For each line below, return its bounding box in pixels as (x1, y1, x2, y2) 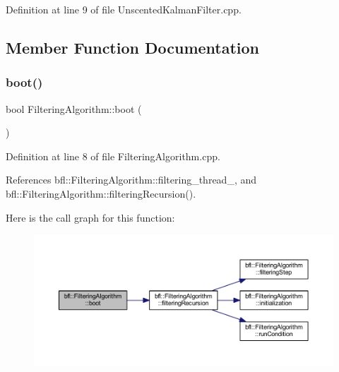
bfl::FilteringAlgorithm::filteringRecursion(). (6, 186, 196, 200)
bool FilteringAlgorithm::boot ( (6, 101, 142, 116)
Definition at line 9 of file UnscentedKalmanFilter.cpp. (6, 2, 242, 16)
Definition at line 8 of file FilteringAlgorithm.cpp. (6, 148, 220, 163)
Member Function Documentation (6, 36, 260, 58)
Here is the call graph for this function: (6, 210, 175, 224)
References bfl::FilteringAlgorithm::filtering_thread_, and (6, 172, 257, 187)
